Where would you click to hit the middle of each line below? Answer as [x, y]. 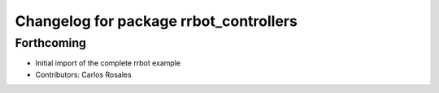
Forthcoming [51, 43]
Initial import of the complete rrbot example [108, 63]
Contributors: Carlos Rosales [83, 74]
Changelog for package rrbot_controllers [156, 21]
